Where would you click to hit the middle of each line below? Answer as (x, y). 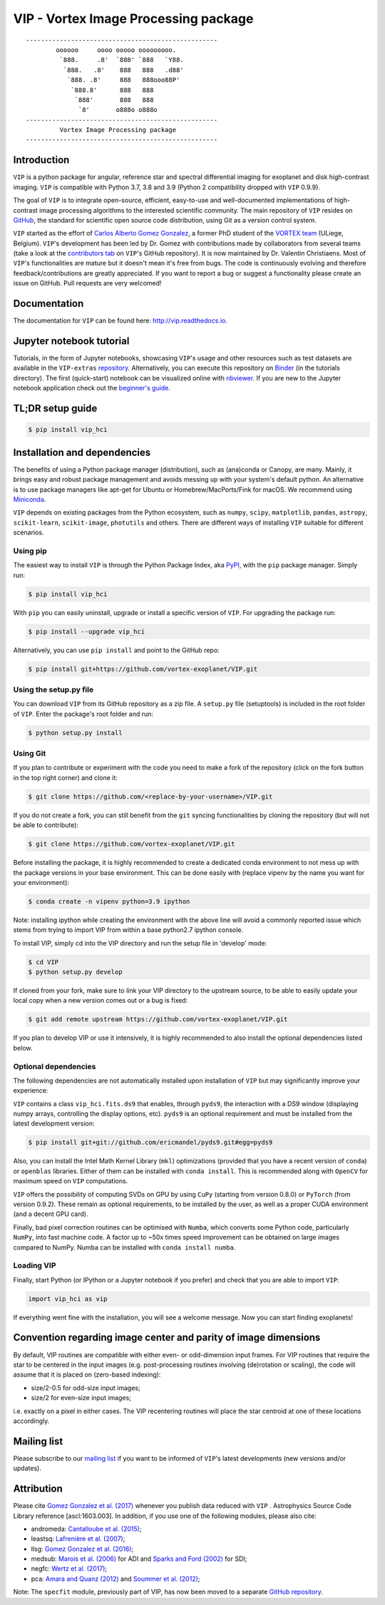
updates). (27, 1468)
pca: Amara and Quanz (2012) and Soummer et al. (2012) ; (115, 1579)
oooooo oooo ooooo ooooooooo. (116, 50)
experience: (31, 1090)
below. (23, 1048)
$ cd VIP (43, 962)
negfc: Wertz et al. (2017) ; (69, 1569)
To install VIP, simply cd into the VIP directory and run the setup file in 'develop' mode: (140, 943)
